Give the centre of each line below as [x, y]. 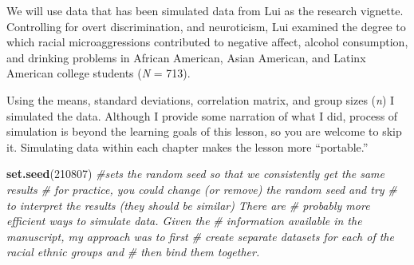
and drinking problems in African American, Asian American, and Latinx [186, 57]
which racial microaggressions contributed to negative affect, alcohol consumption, [207, 42]
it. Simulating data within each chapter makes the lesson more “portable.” [187, 146]
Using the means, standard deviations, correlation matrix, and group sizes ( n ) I [201, 99]
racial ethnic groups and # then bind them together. [133, 252]
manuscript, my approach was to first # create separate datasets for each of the [200, 236]
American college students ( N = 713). [99, 73]
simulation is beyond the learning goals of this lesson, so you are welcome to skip [204, 131]
